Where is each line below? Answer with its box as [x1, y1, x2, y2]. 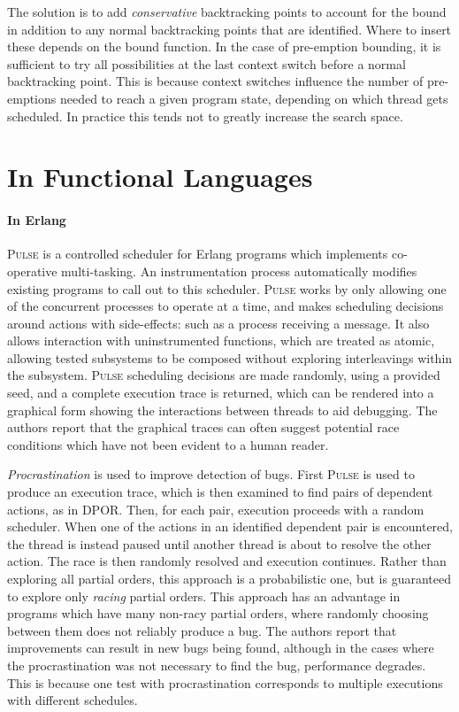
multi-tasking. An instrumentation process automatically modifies [61, 261, 417, 280]
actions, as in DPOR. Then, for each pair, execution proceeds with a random [7, 499, 425, 518]
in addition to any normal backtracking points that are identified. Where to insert [7, 19, 452, 38]
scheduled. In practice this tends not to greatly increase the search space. [7, 106, 403, 125]
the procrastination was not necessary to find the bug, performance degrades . [7, 655, 426, 674]
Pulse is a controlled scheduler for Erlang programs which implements [7, 244, 388, 263]
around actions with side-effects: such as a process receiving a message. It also [7, 313, 430, 332]
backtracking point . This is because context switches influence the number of [7, 72, 424, 90]
